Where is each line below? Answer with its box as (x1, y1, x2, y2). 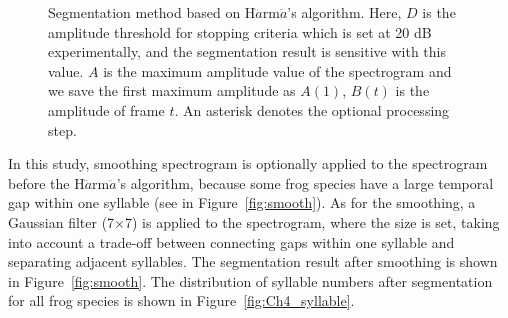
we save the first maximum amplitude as (48, 80, 296, 101)
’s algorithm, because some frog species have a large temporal (116, 172, 494, 193)
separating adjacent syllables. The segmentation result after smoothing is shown (8, 251, 498, 272)
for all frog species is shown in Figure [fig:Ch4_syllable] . (8, 290, 355, 311)
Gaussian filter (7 (8, 211, 115, 232)
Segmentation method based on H (48, 2, 256, 22)
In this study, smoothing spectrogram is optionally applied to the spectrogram (8, 153, 488, 174)
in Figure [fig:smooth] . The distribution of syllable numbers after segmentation (8, 270, 493, 291)
